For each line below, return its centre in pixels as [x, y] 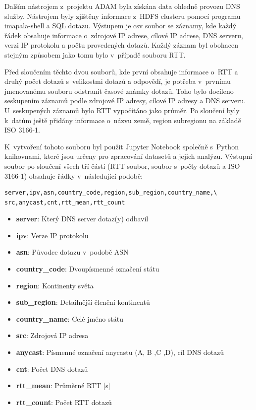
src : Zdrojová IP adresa [52, 335]
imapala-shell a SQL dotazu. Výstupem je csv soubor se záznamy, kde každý [121, 26]
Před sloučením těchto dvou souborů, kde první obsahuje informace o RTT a [121, 71]
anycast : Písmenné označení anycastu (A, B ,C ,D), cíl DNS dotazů [120, 352]
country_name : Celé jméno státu [70, 318]
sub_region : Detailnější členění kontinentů [83, 302]
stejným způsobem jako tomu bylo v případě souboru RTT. [95, 54]
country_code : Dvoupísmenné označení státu [88, 269]
